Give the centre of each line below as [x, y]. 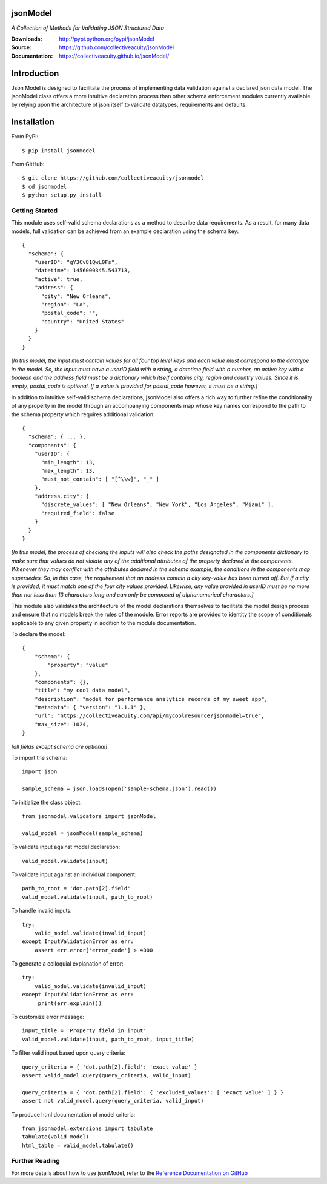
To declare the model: [38, 634]
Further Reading [35, 1161]
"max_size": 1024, [62, 724]
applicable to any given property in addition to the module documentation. [104, 623]
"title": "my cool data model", [82, 691]
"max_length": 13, [68, 471]
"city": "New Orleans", [76, 296]
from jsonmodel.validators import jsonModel [89, 816]
